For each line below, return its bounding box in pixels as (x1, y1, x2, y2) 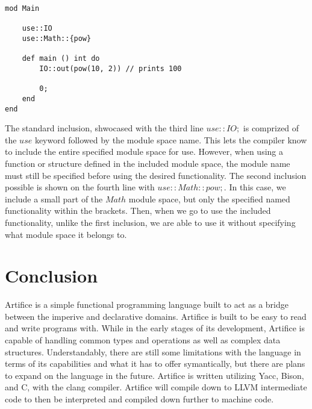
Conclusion (5, 263, 98, 288)
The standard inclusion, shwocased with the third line (5, 122, 204, 134)
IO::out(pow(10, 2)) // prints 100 (39, 64, 182, 73)
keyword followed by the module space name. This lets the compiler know (34, 133, 307, 146)
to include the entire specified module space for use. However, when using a (5, 145, 283, 158)
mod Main (5, 4, 40, 13)
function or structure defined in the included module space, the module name (5, 157, 290, 169)
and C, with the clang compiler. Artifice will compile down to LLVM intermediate (5, 381, 307, 393)
